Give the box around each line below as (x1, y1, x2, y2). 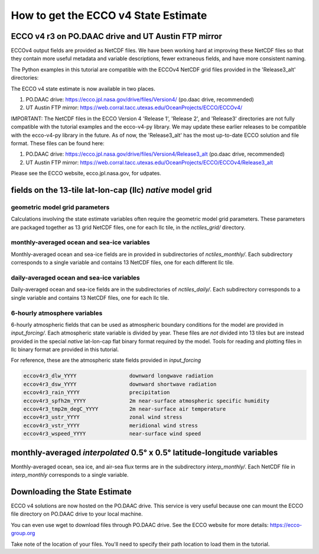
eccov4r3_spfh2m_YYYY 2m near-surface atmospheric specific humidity (23, 397, 270, 404)
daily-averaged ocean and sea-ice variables (11, 273, 140, 281)
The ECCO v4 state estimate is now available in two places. (11, 85, 156, 92)
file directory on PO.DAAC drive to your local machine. (11, 510, 143, 517)
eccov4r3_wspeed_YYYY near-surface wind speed (23, 431, 201, 437)
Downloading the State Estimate (11, 487, 132, 497)
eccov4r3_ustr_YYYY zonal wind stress (23, 414, 183, 421)
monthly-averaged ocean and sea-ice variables (11, 238, 150, 247)
